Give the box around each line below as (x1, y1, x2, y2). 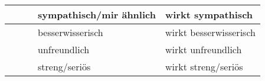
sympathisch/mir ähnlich (38, 8, 156, 21)
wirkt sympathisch (165, 8, 253, 21)
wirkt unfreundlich (165, 43, 242, 56)
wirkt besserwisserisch (165, 25, 256, 39)
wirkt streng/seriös (165, 60, 243, 73)
